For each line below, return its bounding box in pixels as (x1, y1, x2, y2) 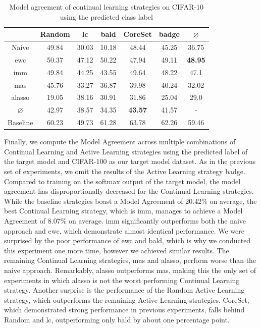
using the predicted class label (60, 11, 153, 22)
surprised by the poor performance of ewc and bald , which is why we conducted (4, 235, 251, 246)
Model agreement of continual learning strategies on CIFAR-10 (9, 2, 204, 12)
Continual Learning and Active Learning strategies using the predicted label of (4, 146, 248, 156)
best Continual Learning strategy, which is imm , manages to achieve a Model (4, 205, 243, 216)
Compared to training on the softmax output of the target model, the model (4, 176, 241, 186)
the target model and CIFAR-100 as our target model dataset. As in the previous (4, 156, 256, 167)
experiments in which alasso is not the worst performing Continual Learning (4, 275, 240, 285)
